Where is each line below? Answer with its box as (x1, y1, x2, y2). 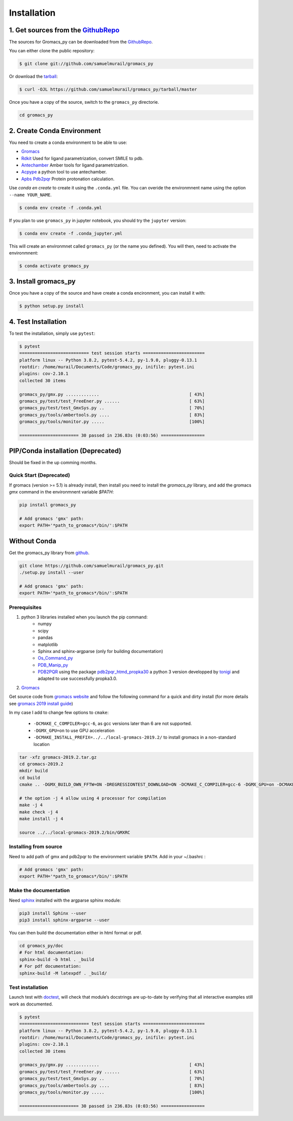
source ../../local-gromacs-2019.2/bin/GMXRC (19, 830, 130, 835)
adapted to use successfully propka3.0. (38, 676, 117, 681)
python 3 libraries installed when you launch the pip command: (21, 614, 148, 620)
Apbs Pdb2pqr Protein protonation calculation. (21, 176, 115, 182)
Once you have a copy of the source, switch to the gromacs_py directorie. (9, 99, 159, 105)
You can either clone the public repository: (9, 48, 95, 54)
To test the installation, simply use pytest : (9, 330, 95, 336)
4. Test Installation (9, 317, 67, 326)
